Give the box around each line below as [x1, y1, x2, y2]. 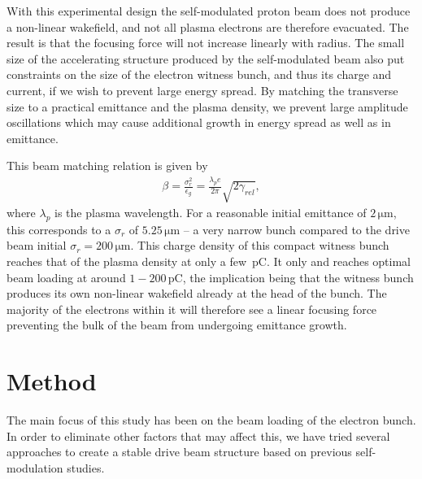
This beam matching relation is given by [7, 157, 208, 174]
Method [7, 364, 97, 398]
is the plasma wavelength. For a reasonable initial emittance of [54, 204, 367, 220]
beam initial [7, 237, 67, 254]
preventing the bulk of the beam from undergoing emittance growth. [7, 316, 347, 333]
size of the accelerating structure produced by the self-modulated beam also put [7, 50, 405, 67]
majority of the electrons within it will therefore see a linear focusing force [7, 300, 377, 317]
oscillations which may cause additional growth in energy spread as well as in [7, 114, 391, 131]
